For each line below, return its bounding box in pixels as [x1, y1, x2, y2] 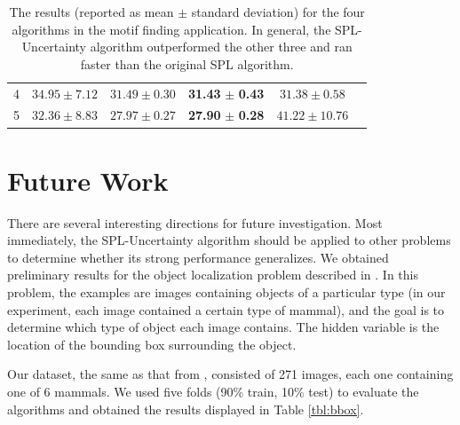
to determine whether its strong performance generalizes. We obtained [7, 248, 389, 266]
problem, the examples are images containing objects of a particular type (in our [7, 283, 446, 302]
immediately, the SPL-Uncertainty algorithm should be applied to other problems [7, 231, 451, 249]
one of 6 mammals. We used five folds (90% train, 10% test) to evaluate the [7, 382, 419, 401]
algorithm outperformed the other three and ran [90, 37, 353, 56]
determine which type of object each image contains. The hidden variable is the [7, 318, 440, 336]
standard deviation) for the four [191, 3, 365, 20]
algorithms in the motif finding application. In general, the [12, 20, 331, 38]
